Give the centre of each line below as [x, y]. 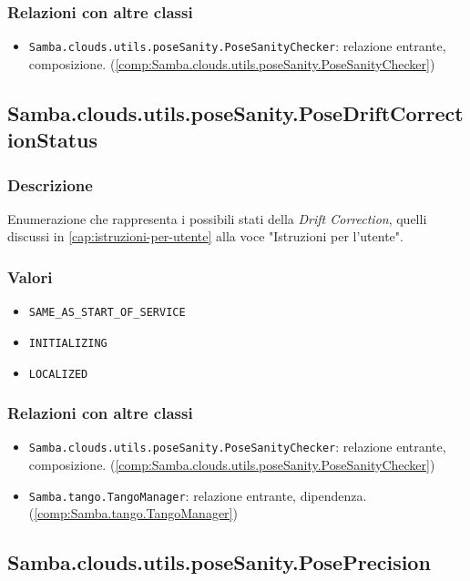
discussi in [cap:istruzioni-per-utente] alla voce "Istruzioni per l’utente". [205, 236]
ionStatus [53, 140]
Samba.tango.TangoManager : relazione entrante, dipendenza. [198, 495]
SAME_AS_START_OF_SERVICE [107, 313]
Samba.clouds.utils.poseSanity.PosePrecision [219, 562]
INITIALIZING [68, 343]
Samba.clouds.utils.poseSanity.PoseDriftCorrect [235, 112]
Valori [30, 276]
